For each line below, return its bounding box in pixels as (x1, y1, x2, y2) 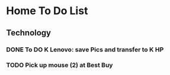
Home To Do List (6, 4, 88, 18)
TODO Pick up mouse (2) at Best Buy (6, 61, 113, 69)
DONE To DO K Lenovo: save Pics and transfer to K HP (6, 45, 164, 54)
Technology (6, 28, 52, 38)
